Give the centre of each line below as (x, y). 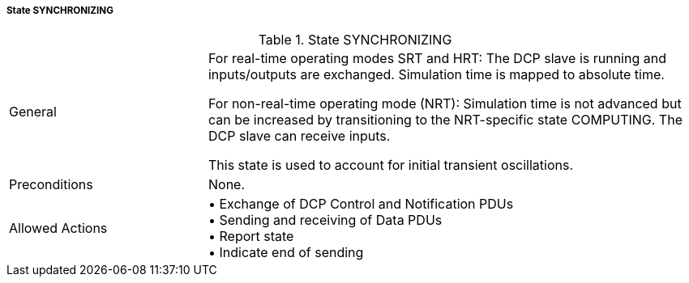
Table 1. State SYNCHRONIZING (355, 40)
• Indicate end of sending (286, 253)
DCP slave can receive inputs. (299, 136)
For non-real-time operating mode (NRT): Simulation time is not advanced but (445, 104)
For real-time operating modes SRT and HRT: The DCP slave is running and (437, 59)
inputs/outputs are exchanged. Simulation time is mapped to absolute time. (436, 75)
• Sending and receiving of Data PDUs (325, 220)
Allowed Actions (58, 228)
